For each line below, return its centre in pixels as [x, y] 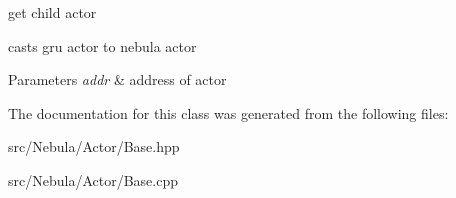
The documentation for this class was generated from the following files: [228, 112]
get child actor [52, 12]
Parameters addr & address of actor [117, 79]
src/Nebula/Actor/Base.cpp [93, 179]
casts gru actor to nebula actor [102, 45]
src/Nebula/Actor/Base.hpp [94, 146]
